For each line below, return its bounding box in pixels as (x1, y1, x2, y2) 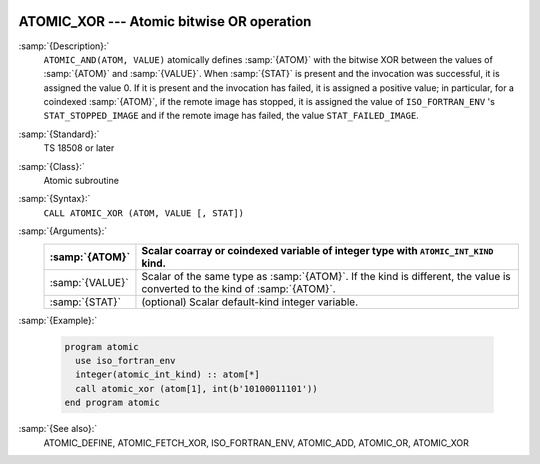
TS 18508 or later (43, 142, 115, 154)
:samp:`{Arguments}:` (18, 225, 108, 237)
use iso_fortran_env (75, 355, 176, 366)
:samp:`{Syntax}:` (18, 193, 91, 205)
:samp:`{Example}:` (18, 314, 98, 326)
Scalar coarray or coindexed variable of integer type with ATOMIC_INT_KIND (141, 243, 494, 257)
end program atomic (64, 397, 160, 409)
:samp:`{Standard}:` (18, 128, 100, 140)
